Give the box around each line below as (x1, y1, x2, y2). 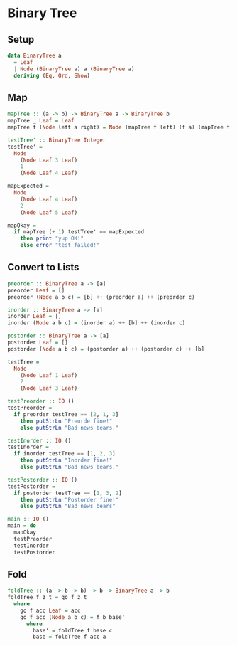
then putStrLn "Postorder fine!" (20, 496, 119, 503)
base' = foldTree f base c (33, 627, 113, 634)
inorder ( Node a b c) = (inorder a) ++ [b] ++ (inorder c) (7, 319, 186, 327)
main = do (7, 522, 37, 529)
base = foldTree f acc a (33, 633, 106, 641)
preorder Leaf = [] (7, 287, 65, 294)
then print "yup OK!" (20, 235, 84, 243)
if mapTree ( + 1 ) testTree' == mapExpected (13, 228, 144, 235)
